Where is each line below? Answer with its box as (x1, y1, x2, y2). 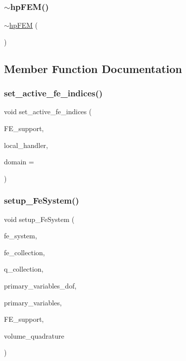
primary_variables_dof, (4, 280, 77, 290)
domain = (4, 156, 34, 167)
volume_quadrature (4, 330, 64, 341)
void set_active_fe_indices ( (4, 106, 92, 117)
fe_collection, (4, 247, 45, 257)
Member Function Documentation (4, 61, 183, 76)
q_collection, (4, 264, 44, 274)
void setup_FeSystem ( (4, 214, 74, 224)
